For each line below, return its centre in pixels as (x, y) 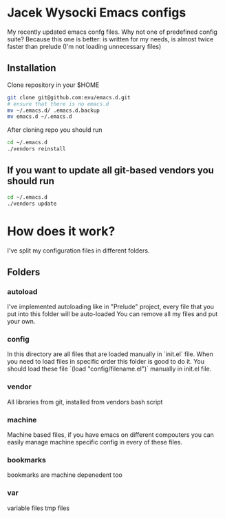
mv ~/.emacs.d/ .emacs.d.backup (53, 110)
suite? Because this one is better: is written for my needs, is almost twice (110, 39)
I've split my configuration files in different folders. (78, 251)
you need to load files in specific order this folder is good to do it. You (106, 362)
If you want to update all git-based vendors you (111, 170)
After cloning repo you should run (55, 130)
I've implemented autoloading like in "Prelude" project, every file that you (111, 307)
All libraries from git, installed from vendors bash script (85, 402)
